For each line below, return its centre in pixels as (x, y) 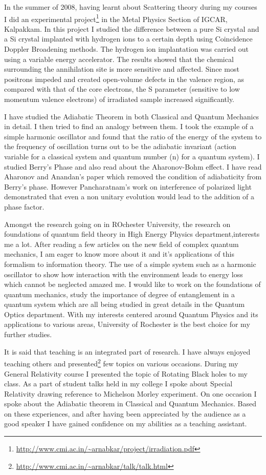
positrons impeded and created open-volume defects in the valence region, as (124, 79)
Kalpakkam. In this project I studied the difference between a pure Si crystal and (132, 28)
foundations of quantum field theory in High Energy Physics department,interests (132, 234)
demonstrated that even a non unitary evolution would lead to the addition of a (129, 197)
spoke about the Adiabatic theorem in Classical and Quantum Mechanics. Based (130, 404)
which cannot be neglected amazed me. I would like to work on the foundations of (132, 284)
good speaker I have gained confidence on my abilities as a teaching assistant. (126, 424)
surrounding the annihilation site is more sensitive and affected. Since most (122, 69)
